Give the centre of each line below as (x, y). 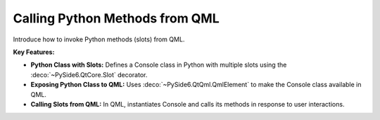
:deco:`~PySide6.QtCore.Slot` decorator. (89, 74)
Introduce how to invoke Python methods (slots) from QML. (99, 39)
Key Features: (34, 52)
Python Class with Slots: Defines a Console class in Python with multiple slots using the (159, 65)
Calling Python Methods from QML (116, 18)
